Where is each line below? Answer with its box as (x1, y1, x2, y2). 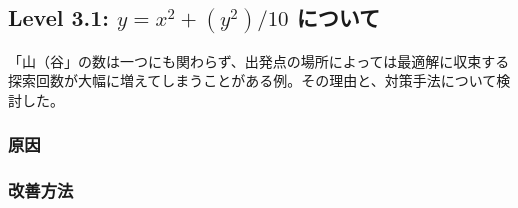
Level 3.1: (8, 2, 110, 33)
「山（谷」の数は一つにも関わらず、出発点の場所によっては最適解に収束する (8, 50, 510, 71)
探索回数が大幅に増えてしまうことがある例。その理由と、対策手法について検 (8, 70, 511, 91)
